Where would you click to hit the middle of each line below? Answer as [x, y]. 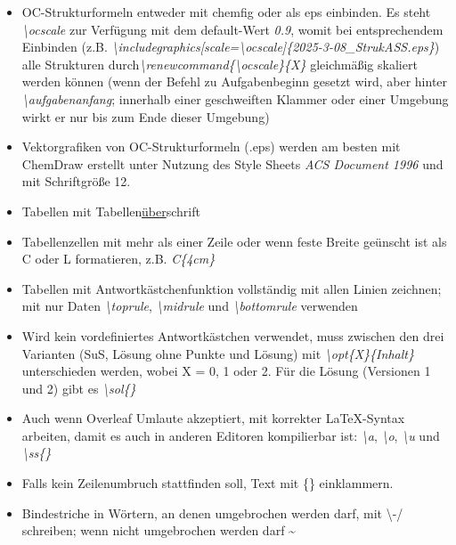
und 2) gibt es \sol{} [79, 388]
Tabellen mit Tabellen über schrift [111, 211]
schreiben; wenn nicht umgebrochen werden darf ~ [159, 530]
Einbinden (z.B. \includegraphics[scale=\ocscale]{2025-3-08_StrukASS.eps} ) [231, 47]
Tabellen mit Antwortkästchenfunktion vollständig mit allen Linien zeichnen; [232, 288]
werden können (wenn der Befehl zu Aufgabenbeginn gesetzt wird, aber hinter [235, 81]
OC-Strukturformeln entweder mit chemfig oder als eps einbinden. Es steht [226, 12]
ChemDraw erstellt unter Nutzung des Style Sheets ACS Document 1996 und [232, 163]
